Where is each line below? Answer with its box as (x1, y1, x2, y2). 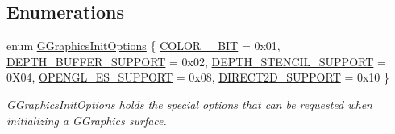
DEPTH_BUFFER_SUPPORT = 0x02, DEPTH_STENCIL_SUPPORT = (6, 52, 386, 69)
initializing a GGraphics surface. (6, 111, 167, 128)
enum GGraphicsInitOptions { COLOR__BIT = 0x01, (6, 37, 281, 54)
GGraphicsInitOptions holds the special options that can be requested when (6, 95, 372, 112)
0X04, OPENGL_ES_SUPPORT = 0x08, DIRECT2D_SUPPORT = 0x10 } (6, 69, 390, 86)
